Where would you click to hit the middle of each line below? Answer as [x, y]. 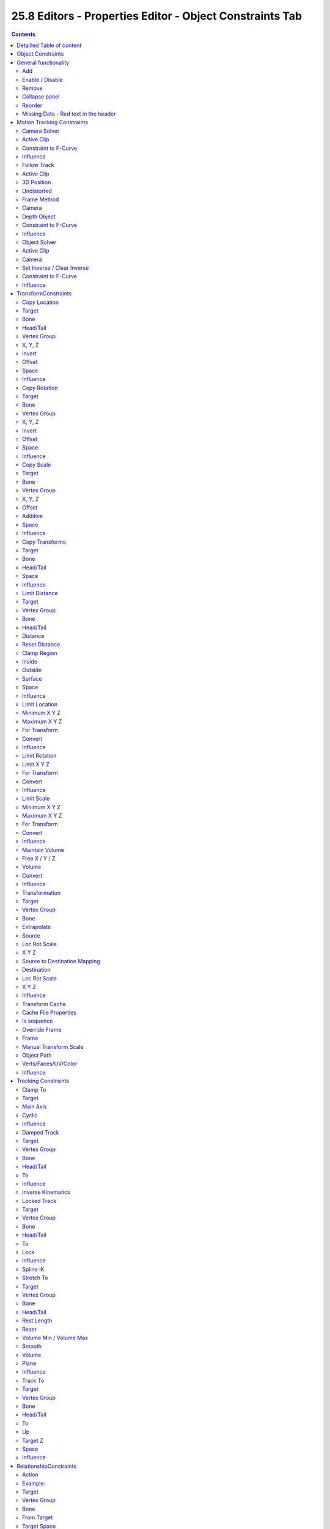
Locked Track [39, 1201]
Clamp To [34, 1089]
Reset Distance [41, 645]
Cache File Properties [49, 1013]
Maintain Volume [43, 850]
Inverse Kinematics [46, 1192]
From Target [38, 1517]
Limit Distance [40, 593]
